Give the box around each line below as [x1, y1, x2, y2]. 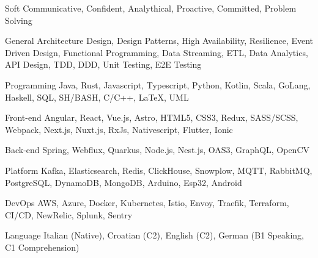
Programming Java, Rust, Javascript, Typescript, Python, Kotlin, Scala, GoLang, [5, 78, 311, 91]
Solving [5, 13, 32, 26]
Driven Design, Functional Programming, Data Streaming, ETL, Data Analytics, [5, 46, 308, 59]
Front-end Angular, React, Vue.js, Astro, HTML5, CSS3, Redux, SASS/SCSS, [5, 111, 298, 124]
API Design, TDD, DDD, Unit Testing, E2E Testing [5, 58, 202, 71]
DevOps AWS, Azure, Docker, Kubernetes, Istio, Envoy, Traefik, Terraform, [5, 196, 289, 209]
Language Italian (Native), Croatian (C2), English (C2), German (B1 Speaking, [5, 229, 304, 242]
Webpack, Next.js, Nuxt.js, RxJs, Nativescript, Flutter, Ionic [5, 123, 233, 135]
